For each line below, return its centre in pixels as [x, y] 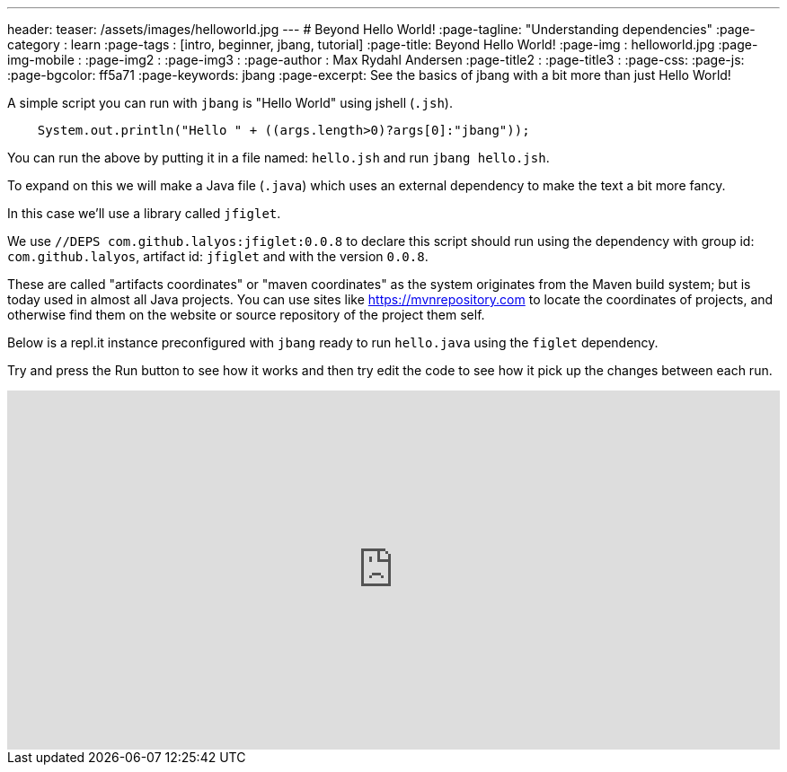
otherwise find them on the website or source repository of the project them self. [246, 315]
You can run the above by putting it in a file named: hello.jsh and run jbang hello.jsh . [279, 158]
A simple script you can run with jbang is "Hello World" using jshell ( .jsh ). [230, 103]
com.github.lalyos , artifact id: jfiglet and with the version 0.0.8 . [218, 256]
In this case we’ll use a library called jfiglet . [144, 213]
